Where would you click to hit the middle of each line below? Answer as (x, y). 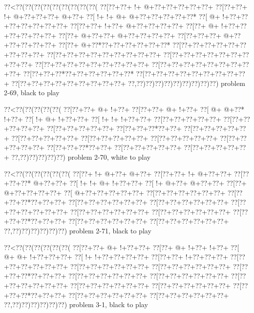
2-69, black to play (32, 93)
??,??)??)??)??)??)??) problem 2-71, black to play (78, 231)
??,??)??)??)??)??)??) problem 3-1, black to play (76, 304)
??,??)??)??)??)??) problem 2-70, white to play (81, 156)
